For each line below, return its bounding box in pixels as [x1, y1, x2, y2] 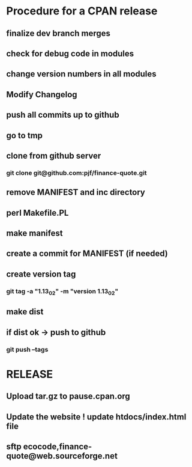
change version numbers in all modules [6, 69, 157, 79]
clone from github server [6, 150, 101, 160]
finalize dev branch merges [6, 28, 111, 38]
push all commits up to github [6, 110, 119, 120]
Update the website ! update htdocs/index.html [6, 412, 187, 422]
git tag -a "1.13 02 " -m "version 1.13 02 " [6, 287, 119, 296]
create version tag [6, 269, 76, 279]
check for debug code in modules [6, 48, 134, 58]
